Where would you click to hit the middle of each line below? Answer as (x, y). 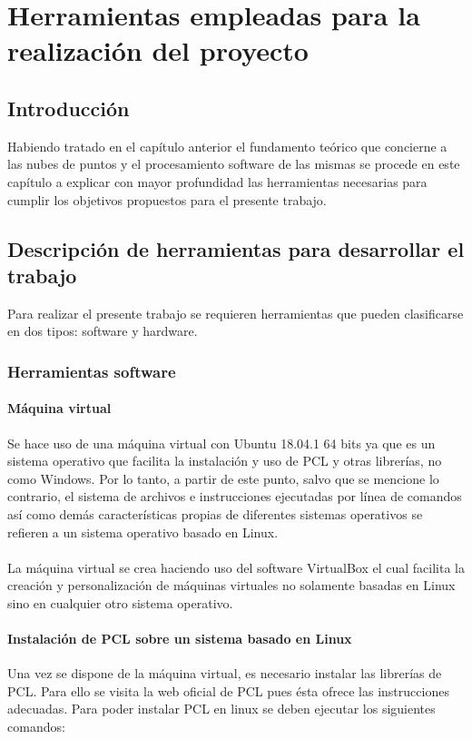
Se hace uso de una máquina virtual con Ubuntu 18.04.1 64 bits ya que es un (221, 443)
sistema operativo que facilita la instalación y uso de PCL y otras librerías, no (225, 461)
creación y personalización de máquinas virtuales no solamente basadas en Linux (231, 585)
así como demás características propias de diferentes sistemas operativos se (215, 513)
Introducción (69, 108)
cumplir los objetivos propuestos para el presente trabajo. (167, 199)
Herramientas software (92, 371)
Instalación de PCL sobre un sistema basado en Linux (180, 639)
